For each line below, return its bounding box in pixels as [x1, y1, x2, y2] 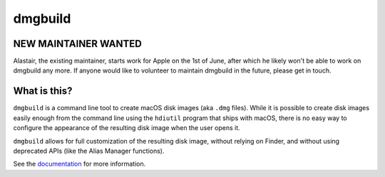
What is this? [13, 85, 73, 97]
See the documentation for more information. [13, 160, 146, 168]
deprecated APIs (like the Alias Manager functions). [13, 146, 165, 155]
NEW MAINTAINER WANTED [13, 38, 142, 50]
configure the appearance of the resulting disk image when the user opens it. [13, 124, 240, 132]
